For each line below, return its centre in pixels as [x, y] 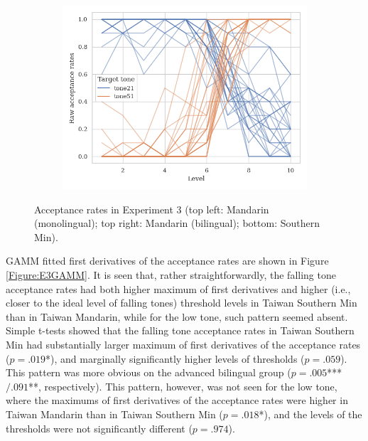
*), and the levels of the [310, 414]
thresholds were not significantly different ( [99, 428]
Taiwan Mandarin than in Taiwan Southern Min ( [114, 414]
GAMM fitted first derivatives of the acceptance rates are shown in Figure [167, 261]
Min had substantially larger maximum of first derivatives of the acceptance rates [183, 344]
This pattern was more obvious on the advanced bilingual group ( [148, 372]
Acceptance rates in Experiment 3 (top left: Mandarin [152, 209]
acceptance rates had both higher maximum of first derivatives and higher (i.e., [178, 288]
